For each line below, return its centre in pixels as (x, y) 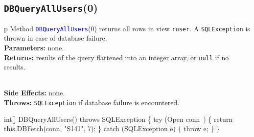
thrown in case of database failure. (56, 38)
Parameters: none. (34, 48)
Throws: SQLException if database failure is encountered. (92, 103)
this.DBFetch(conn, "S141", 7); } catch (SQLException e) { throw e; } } (112, 128)
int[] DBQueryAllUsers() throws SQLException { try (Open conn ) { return (118, 119)
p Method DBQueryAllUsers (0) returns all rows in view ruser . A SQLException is (127, 28)
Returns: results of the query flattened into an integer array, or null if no (116, 57)
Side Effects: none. (35, 93)
